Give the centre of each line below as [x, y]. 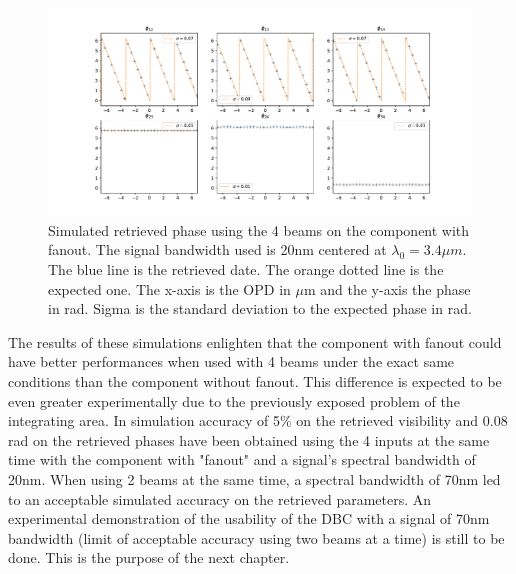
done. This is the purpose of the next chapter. [149, 557]
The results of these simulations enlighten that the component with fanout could [255, 341]
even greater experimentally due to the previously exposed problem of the [234, 400]
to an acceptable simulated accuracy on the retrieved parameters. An [220, 498]
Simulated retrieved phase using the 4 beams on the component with [259, 229]
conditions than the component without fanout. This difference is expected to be [255, 381]
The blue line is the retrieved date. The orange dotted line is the [246, 269]
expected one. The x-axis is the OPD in [169, 288]
